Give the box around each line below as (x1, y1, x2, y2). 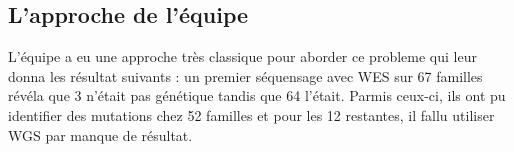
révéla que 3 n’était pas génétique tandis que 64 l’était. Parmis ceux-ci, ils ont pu (8, 85, 506, 106)
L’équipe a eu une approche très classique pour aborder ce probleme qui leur (8, 46, 477, 67)
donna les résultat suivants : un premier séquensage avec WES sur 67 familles (8, 65, 483, 86)
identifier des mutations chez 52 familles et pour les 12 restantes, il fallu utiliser (8, 104, 495, 125)
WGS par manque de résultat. (8, 124, 193, 145)
